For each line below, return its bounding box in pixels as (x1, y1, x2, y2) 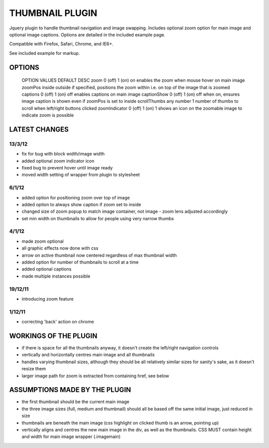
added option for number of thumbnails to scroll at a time (21, 259, 139, 265)
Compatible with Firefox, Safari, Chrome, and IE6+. (9, 41, 114, 47)
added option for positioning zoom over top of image (21, 194, 130, 200)
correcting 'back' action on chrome (21, 319, 94, 325)
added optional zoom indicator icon (21, 157, 95, 164)
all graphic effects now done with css (21, 245, 99, 251)
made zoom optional (21, 238, 64, 244)
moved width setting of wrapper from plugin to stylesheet (21, 172, 140, 178)
